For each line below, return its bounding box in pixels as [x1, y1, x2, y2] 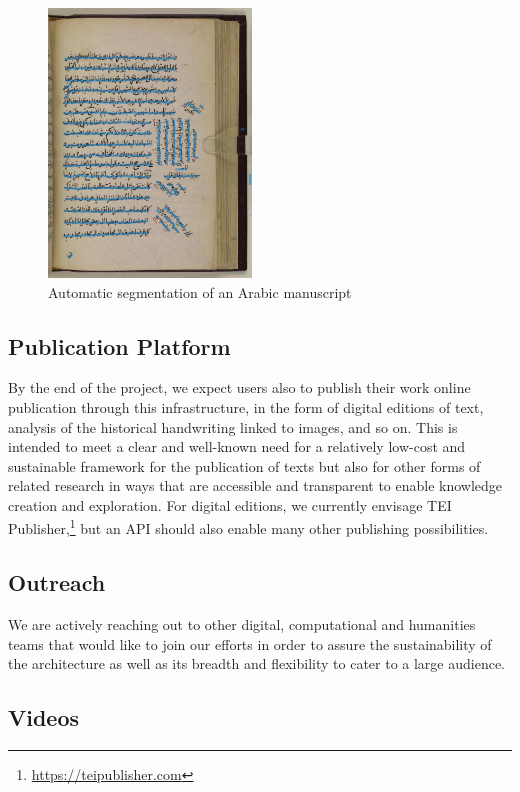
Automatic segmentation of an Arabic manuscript [48, 281, 352, 302]
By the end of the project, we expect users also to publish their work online [8, 377, 471, 398]
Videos [8, 702, 80, 733]
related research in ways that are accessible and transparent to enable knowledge [8, 475, 503, 496]
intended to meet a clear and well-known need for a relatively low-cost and [8, 436, 466, 457]
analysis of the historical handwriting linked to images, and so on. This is [8, 416, 458, 437]
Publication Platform [8, 330, 231, 361]
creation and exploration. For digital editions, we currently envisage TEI [8, 494, 452, 515]
